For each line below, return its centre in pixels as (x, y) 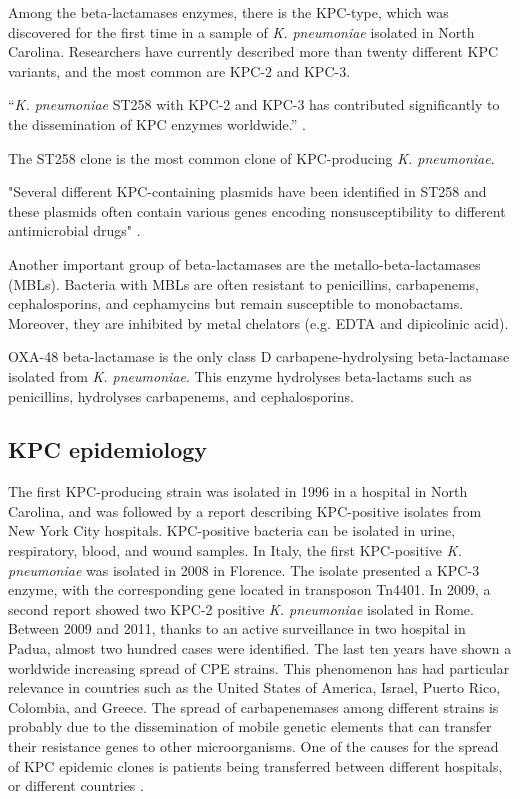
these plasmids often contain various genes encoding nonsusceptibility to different (257, 210)
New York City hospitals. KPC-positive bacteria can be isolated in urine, (232, 530)
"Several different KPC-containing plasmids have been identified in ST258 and (247, 191)
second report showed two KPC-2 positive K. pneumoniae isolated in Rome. (241, 608)
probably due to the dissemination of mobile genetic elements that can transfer (250, 726)
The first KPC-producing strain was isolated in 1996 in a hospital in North (238, 491)
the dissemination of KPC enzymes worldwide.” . (157, 123)
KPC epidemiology (108, 449)
